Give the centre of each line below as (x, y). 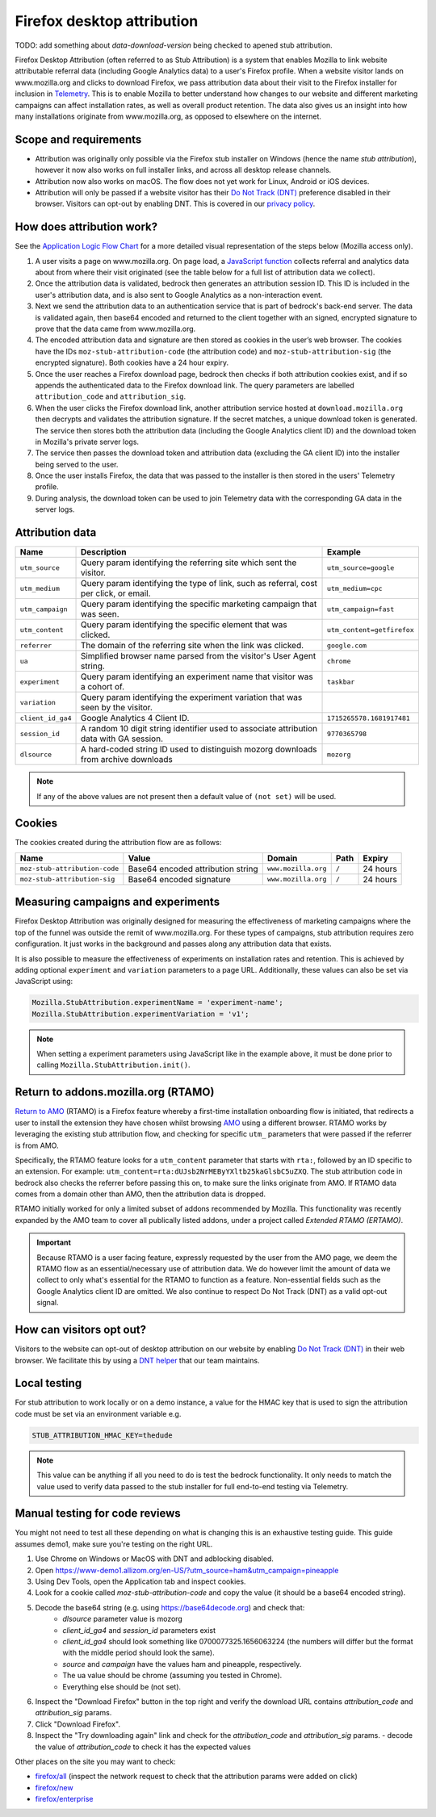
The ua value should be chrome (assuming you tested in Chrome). (172, 1676)
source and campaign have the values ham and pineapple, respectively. (182, 1664)
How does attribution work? (86, 227)
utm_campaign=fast (361, 609)
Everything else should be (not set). (122, 1686)
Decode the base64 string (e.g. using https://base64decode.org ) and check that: (170, 1607)
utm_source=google (361, 568)
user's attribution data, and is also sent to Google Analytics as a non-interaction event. (179, 295)
